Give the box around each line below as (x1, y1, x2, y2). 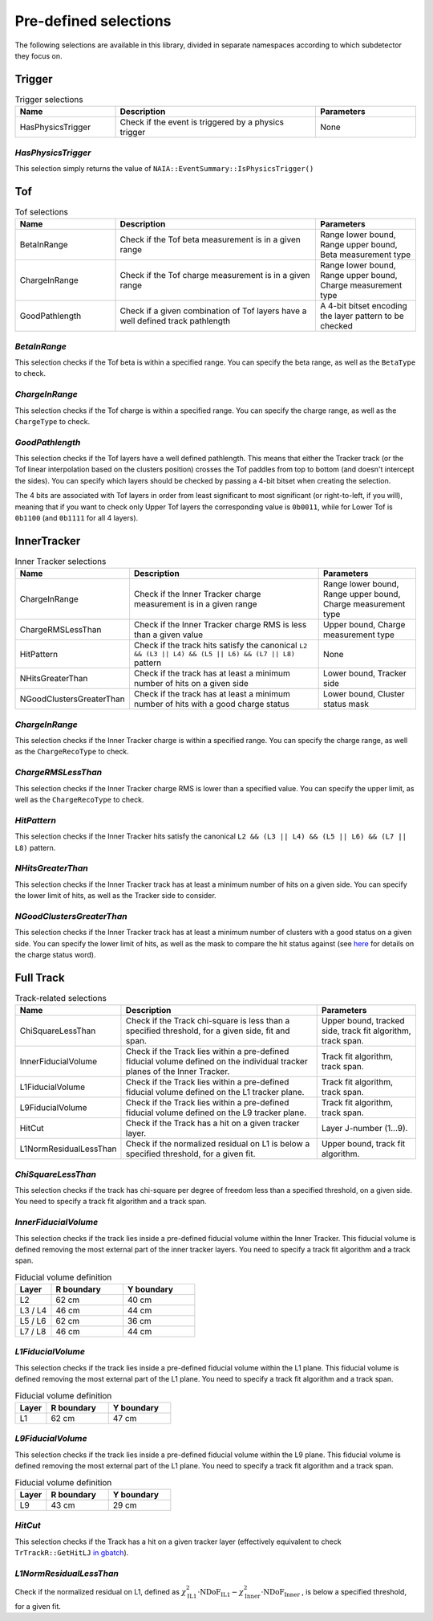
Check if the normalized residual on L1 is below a (125, 1138, 310, 1149)
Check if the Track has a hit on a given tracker (125, 1117, 300, 1129)
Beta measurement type (319, 249, 411, 260)
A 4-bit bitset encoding (319, 300, 408, 312)
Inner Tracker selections (14, 556, 107, 567)
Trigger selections (14, 94, 83, 105)
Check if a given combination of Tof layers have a (119, 305, 307, 316)
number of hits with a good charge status (133, 699, 290, 710)
